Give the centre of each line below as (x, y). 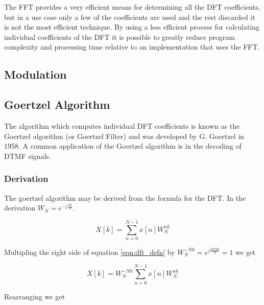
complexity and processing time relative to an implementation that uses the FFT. (132, 47)
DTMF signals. (28, 156)
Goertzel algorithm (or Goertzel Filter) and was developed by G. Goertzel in (124, 136)
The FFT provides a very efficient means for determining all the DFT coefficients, (132, 7)
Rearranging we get (34, 296)
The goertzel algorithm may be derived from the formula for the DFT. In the (125, 197)
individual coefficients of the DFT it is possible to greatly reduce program (119, 37)
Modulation (35, 74)
